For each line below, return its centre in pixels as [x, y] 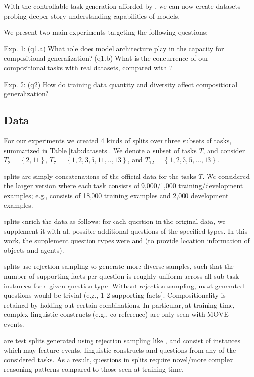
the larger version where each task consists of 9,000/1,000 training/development [124, 186]
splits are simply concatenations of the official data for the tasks [100, 176]
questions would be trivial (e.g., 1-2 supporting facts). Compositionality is [115, 295]
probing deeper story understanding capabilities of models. [92, 15]
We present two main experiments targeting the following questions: [106, 32]
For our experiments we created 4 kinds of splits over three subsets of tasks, [118, 140]
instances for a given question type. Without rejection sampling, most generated [124, 285]
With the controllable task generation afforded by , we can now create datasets [122, 6]
